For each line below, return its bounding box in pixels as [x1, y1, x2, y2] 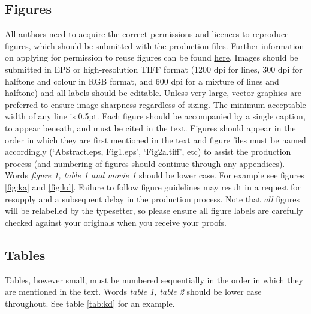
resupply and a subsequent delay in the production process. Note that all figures [5, 192, 300, 205]
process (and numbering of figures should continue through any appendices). [5, 157, 285, 169]
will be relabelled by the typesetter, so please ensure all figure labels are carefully [5, 204, 303, 217]
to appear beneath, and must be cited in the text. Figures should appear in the [5, 121, 296, 134]
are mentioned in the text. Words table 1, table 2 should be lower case [5, 285, 262, 298]
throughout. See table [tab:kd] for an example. [5, 297, 175, 309]
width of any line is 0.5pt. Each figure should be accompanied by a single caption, [5, 110, 306, 122]
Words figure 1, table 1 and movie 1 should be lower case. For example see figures [5, 169, 304, 181]
